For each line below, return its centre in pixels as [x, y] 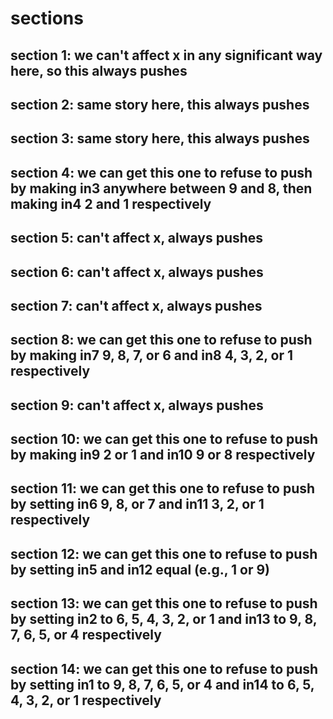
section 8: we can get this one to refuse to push [161, 340]
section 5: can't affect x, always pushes [137, 238]
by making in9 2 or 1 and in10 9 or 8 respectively [163, 455]
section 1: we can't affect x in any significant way [166, 55]
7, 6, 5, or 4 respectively [86, 635]
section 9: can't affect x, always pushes [137, 405]
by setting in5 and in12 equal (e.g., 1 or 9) [140, 569]
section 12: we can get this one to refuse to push [164, 553]
